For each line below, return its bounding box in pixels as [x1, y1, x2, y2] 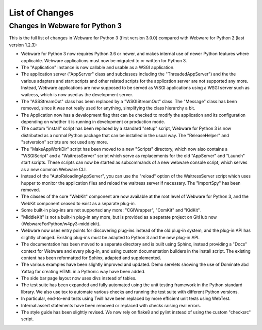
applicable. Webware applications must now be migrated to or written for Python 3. [21, 57, 187, 63]
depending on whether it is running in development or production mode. [21, 119, 165, 125]
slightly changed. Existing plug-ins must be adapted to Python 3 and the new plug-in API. [21, 234, 200, 240]
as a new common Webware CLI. [21, 166, 87, 172]
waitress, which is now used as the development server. [21, 91, 133, 97]
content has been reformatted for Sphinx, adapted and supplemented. [21, 255, 161, 261]
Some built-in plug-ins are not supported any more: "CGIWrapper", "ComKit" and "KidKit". [21, 207, 201, 213]
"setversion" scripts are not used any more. [21, 139, 109, 145]
